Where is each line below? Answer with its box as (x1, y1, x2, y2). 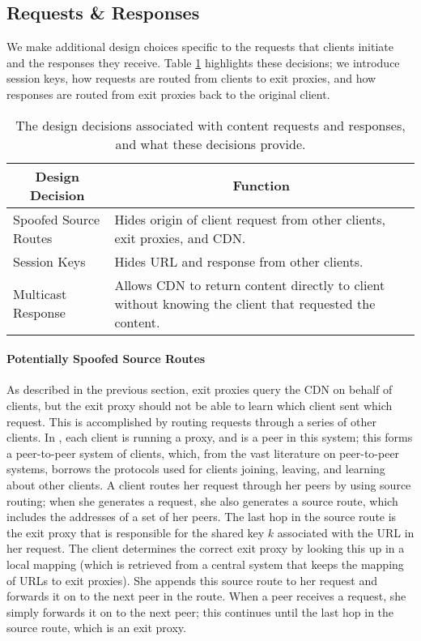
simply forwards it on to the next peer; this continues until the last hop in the (6, 603, 394, 620)
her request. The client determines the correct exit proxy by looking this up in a (6, 540, 405, 557)
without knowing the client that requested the (114, 293, 376, 313)
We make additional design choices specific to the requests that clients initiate (6, 38, 394, 55)
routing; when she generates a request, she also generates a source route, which (6, 492, 398, 509)
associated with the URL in (277, 523, 415, 541)
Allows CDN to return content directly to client (114, 275, 385, 294)
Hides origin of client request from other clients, (114, 209, 386, 229)
